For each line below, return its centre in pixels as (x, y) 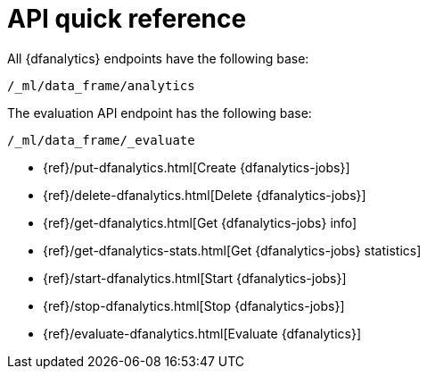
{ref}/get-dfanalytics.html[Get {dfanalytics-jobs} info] (200, 222)
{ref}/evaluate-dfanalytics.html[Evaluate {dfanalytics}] (202, 333)
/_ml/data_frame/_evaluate (101, 140)
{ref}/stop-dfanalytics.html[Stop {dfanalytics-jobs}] (194, 305)
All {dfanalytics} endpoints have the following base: (158, 58)
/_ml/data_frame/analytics (101, 85)
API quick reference (127, 19)
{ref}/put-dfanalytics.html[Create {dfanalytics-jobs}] (197, 167)
